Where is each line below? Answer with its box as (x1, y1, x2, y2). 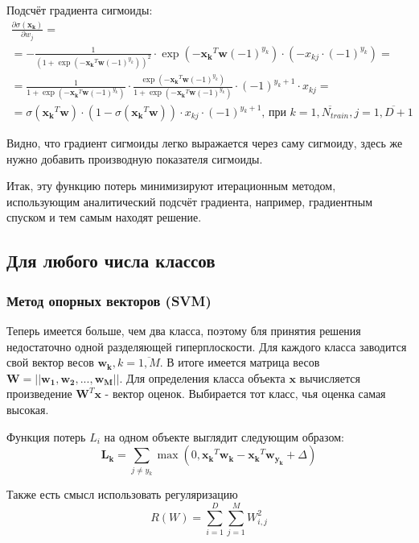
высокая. (6, 400, 49, 417)
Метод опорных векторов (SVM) (6, 290, 212, 310)
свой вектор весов (6, 354, 94, 371)
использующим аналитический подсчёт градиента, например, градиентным (6, 193, 373, 209)
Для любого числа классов (6, 248, 216, 273)
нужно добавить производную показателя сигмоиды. (6, 150, 263, 167)
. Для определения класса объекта (119, 369, 285, 386)
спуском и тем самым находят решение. (6, 209, 202, 226)
